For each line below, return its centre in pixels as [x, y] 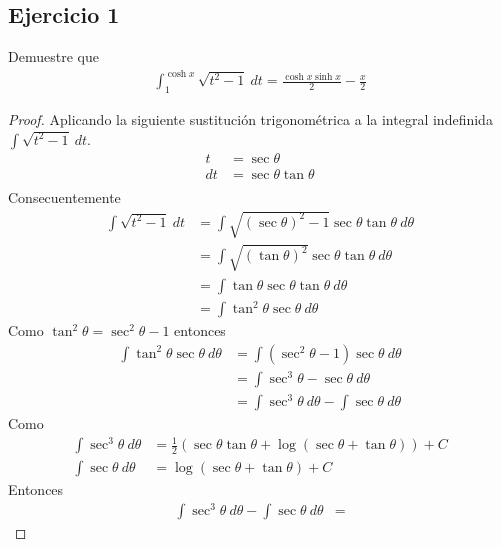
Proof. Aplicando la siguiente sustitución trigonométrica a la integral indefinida [250, 119]
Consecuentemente [64, 196]
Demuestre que [53, 56]
